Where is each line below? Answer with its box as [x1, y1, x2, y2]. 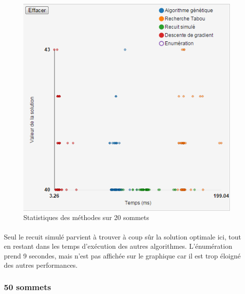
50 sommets [4, 280, 51, 293]
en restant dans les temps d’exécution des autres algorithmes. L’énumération [4, 241, 232, 251]
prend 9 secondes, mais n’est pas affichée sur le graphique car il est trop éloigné [4, 250, 241, 260]
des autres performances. [4, 260, 78, 270]
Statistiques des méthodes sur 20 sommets [23, 212, 149, 222]
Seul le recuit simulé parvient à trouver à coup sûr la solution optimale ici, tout [4, 231, 241, 241]
